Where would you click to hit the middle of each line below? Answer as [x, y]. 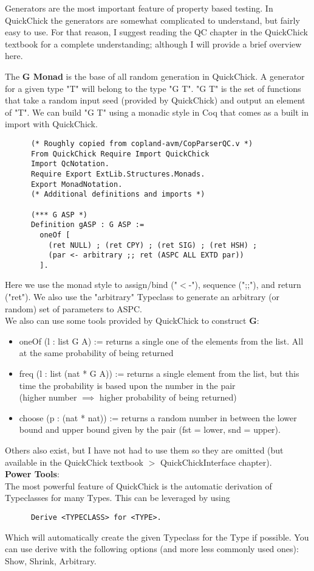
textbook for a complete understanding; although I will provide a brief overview [153, 44]
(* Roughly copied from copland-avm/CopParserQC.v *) [142, 143]
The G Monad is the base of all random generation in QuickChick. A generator [155, 76]
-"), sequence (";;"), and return [245, 285]
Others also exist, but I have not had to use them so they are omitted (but [144, 450]
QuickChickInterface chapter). [216, 462]
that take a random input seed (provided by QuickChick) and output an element [155, 100]
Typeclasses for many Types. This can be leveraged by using [118, 498]
